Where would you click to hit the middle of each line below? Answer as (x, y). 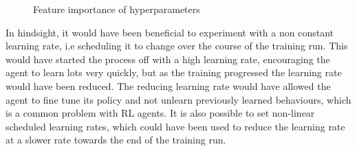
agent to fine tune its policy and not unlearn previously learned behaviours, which (178, 99)
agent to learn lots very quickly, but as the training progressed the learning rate (174, 72)
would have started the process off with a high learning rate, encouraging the (168, 59)
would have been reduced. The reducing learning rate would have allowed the (168, 85)
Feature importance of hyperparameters (117, 9)
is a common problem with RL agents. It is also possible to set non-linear (160, 113)
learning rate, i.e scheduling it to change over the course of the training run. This (177, 46)
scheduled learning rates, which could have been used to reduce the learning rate (175, 126)
